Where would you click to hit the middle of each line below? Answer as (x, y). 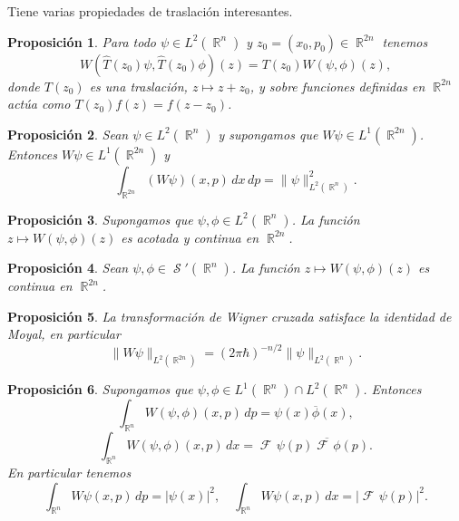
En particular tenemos (69, 472)
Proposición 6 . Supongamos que (100, 389)
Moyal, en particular (64, 334)
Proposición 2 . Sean (68, 134)
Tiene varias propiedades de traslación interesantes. (150, 11)
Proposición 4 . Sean (68, 268)
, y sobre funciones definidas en (337, 86)
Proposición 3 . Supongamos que (100, 219)
